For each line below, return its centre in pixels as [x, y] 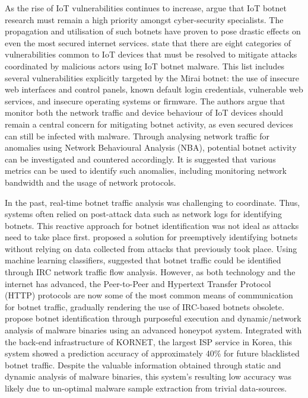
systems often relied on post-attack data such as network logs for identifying [143, 214]
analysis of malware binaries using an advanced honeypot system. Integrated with [153, 330]
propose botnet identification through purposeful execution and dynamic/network [153, 318]
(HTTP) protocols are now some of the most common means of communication [149, 295]
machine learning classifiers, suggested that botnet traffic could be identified [143, 260]
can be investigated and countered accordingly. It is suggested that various [140, 159]
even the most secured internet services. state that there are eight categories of [148, 42]
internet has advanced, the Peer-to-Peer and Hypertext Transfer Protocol [138, 283]
